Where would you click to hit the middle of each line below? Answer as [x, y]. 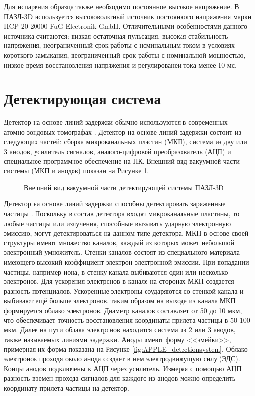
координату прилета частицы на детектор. [67, 387]
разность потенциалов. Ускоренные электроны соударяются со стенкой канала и [124, 291]
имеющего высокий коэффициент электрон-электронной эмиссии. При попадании [127, 262]
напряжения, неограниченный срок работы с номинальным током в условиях [119, 45]
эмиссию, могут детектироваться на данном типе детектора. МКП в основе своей [126, 233]
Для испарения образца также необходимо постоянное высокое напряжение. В [122, 6]
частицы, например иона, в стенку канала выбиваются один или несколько [116, 271]
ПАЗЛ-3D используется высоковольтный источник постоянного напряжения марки [128, 16]
